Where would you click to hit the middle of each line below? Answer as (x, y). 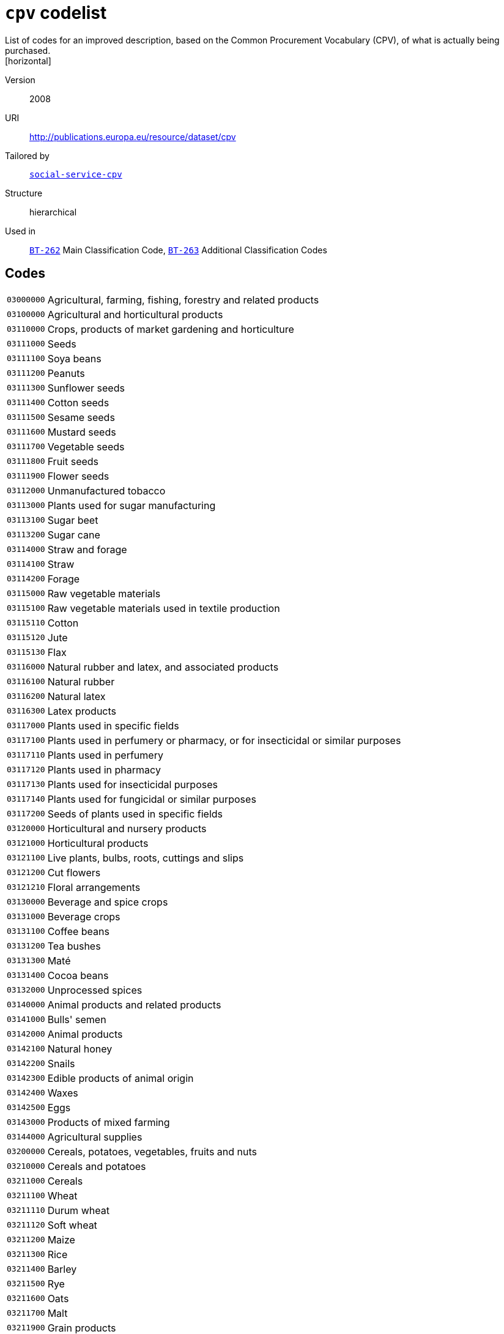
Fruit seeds (73, 461)
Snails (61, 1063)
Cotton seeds (78, 402)
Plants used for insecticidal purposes (132, 784)
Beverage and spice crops (108, 902)
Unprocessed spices (95, 990)
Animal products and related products (134, 1004)
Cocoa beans (78, 975)
